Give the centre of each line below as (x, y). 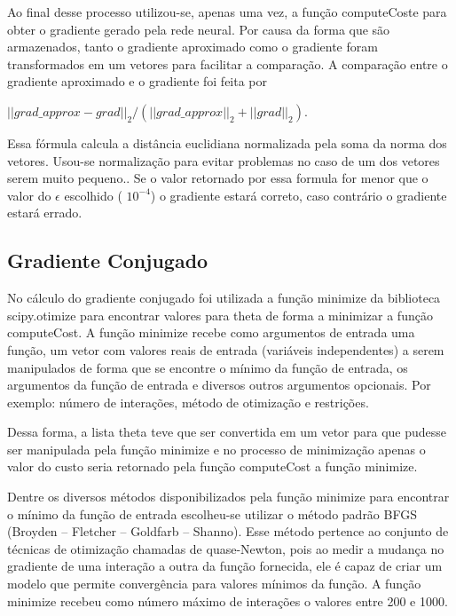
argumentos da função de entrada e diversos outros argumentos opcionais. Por (219, 385)
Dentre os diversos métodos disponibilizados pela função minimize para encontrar (228, 497)
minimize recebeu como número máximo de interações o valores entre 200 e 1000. (228, 600)
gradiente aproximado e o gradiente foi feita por (138, 81)
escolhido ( (93, 195)
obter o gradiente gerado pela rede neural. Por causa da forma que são (199, 29)
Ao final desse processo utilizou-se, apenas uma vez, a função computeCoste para (227, 12)
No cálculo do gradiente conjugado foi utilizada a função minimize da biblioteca (224, 298)
